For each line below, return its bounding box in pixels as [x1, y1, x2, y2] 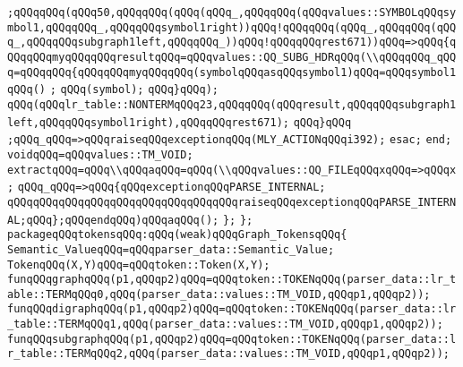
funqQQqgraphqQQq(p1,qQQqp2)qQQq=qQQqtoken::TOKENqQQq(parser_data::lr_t [7, 273, 457, 286]
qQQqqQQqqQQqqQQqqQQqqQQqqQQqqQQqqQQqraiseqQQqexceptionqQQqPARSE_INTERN [7, 195, 457, 209]
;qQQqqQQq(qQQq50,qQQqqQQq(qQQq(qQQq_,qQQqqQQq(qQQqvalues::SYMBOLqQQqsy [7, 6, 457, 19]
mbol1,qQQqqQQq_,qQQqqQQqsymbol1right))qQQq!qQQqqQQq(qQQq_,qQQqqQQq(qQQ [7, 21, 457, 34]
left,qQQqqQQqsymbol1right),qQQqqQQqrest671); [7, 115, 289, 129]
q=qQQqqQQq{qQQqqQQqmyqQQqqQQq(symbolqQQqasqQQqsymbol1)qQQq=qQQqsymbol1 [7, 65, 457, 79]
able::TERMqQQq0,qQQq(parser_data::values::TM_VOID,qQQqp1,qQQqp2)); [7, 287, 431, 301]
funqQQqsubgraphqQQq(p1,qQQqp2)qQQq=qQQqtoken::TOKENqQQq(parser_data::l [7, 332, 457, 346]
